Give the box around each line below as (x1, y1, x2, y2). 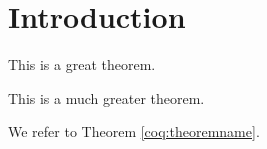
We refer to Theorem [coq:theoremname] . (8, 121, 260, 142)
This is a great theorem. (8, 54, 156, 75)
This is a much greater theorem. (8, 87, 205, 108)
